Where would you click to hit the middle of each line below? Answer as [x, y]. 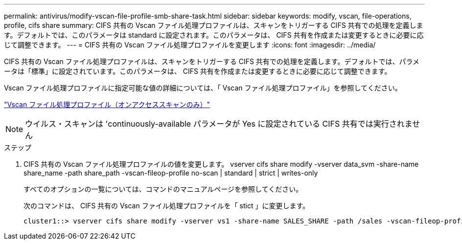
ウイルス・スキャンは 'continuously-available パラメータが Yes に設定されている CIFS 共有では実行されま [219, 124]
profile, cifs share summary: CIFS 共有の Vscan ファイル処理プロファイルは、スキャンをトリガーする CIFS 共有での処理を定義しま [214, 25]
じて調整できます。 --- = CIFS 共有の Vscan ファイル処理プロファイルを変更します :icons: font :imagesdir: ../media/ [190, 45]
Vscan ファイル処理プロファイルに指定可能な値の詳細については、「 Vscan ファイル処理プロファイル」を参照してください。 [203, 88]
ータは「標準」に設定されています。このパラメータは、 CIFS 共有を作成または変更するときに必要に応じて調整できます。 [198, 71]
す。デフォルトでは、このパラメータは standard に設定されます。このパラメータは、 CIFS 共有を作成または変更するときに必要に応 [214, 35]
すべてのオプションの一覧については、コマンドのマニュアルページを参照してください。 [163, 189]
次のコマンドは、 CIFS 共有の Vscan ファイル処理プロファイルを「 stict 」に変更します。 [167, 206]
